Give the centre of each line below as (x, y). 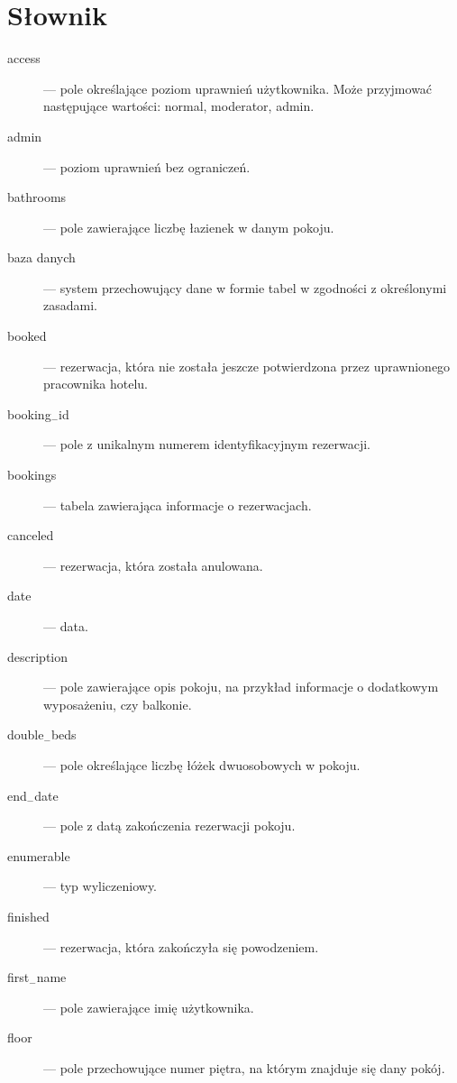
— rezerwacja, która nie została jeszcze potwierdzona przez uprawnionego (247, 366)
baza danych (41, 257)
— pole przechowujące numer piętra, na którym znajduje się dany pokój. (244, 1067)
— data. (66, 626)
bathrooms (37, 197)
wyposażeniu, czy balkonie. (118, 704)
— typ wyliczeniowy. (100, 886)
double (26, 734)
